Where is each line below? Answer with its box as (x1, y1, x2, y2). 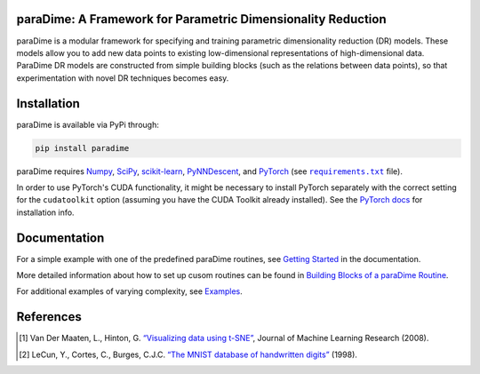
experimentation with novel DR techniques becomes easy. (16, 72, 229, 84)
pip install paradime (35, 143, 130, 153)
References (16, 309, 82, 324)
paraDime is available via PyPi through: (16, 119, 159, 130)
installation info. (16, 207, 75, 218)
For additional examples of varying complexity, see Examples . (16, 286, 244, 297)
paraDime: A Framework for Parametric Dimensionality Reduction (16, 12, 387, 27)
